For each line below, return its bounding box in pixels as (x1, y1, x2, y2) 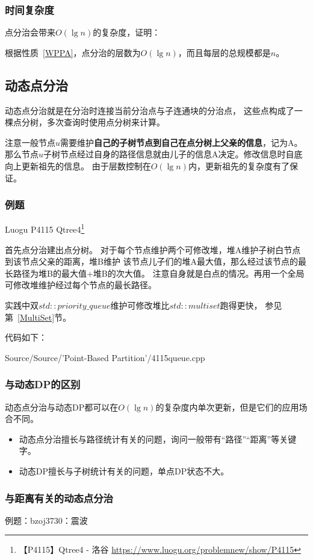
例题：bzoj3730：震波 (5, 514, 88, 526)
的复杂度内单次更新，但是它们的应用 (155, 400, 299, 413)
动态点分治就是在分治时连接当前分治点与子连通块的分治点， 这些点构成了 (5, 104, 294, 116)
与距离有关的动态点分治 (5, 490, 113, 505)
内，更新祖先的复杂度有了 (188, 159, 290, 172)
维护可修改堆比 (110, 299, 170, 312)
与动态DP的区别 (5, 377, 81, 392)
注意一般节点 (5, 136, 55, 148)
